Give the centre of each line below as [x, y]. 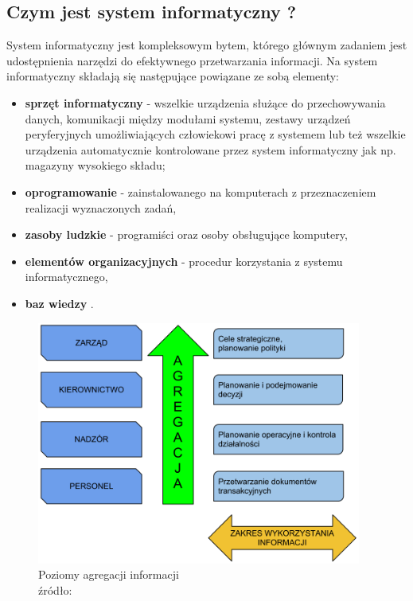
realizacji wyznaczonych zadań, [101, 207]
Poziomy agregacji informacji [109, 574]
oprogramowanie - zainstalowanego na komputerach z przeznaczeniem [201, 191]
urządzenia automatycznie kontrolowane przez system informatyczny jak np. [210, 149]
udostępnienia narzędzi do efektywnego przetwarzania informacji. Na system [192, 60]
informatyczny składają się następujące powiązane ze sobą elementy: [173, 76]
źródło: [55, 589]
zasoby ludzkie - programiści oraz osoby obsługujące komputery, [186, 234]
